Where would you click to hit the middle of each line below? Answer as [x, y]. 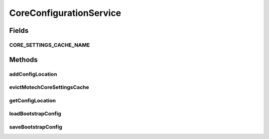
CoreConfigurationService [65, 13]
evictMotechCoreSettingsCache [49, 87]
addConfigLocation [33, 74]
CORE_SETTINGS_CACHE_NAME [50, 45]
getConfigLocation [33, 100]
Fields [19, 31]
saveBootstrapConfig [36, 127]
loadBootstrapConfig [35, 114]
